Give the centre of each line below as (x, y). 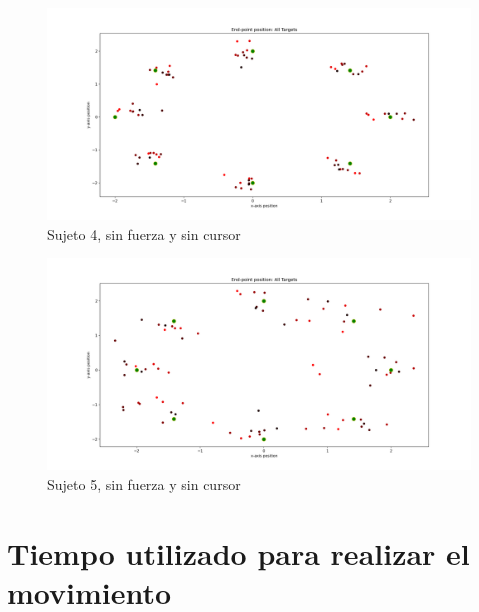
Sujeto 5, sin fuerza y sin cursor (144, 483)
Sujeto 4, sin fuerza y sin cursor (144, 233)
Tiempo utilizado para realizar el (238, 552)
